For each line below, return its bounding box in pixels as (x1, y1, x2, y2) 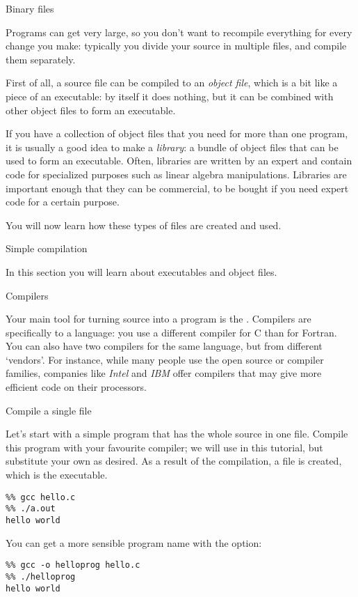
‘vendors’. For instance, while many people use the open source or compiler (6, 352, 324, 366)
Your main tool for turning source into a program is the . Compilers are (6, 311, 311, 326)
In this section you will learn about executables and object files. (6, 264, 277, 279)
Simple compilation (6, 241, 88, 256)
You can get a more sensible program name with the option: (6, 535, 262, 550)
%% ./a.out (6, 504, 56, 514)
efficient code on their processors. (6, 380, 147, 394)
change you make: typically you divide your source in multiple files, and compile (6, 38, 347, 53)
